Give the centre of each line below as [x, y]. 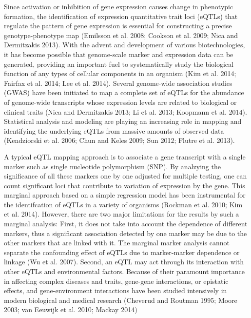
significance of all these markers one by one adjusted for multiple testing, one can [125, 176]
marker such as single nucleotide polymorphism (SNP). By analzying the [112, 166]
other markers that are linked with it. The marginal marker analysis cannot [117, 243]
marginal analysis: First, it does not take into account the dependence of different [126, 224]
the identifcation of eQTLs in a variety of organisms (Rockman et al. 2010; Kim [123, 204]
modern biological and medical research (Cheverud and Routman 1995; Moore [121, 300]
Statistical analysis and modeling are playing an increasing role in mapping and [123, 121]
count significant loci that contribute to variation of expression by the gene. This [125, 185]
